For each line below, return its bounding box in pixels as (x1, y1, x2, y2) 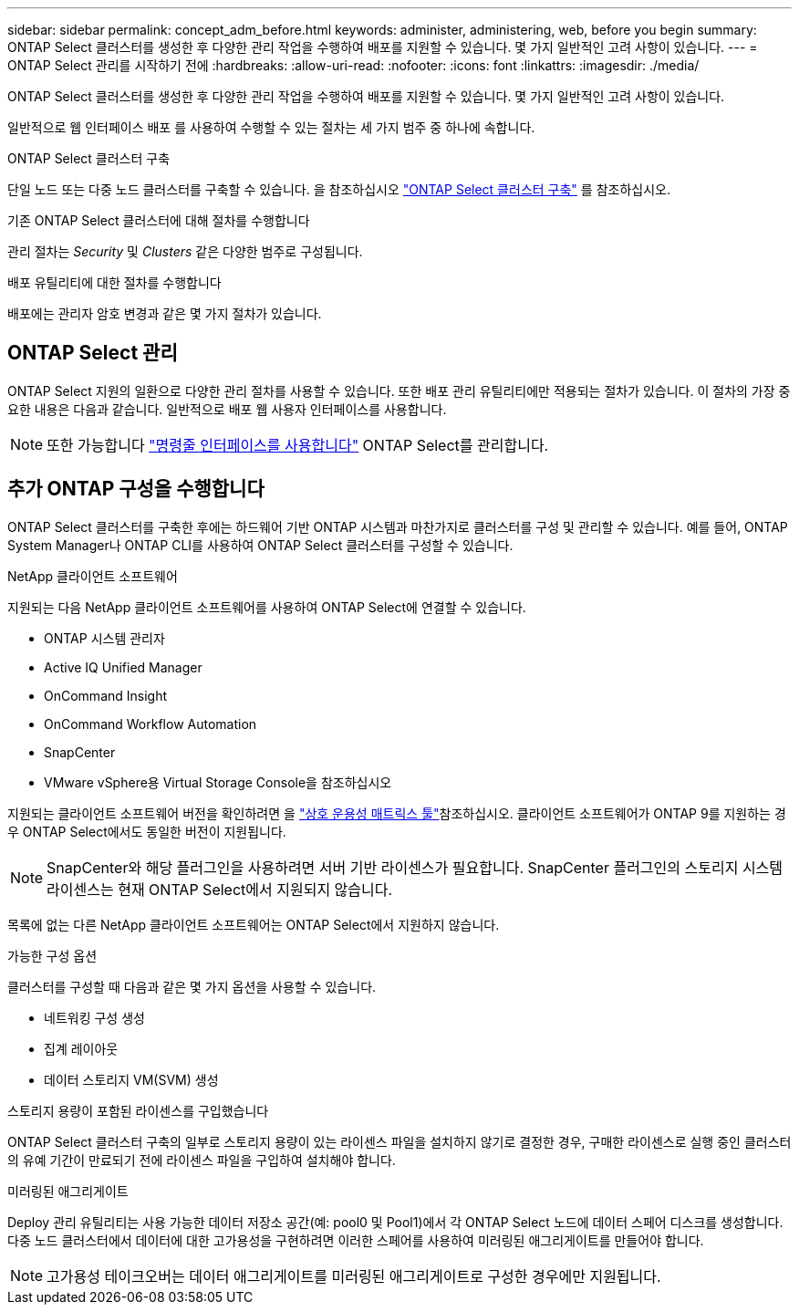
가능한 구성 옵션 (7, 947, 98, 963)
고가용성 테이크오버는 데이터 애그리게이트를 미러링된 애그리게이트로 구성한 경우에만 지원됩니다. (47, 1266, 661, 1286)
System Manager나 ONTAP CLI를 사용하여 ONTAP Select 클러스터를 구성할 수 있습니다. (7, 536, 514, 553)
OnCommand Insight (44, 687, 168, 703)
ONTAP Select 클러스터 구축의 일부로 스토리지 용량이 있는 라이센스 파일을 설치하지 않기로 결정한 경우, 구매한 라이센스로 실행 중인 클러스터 (7, 1133, 792, 1150)
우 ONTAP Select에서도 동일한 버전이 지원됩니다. (7, 823, 286, 839)
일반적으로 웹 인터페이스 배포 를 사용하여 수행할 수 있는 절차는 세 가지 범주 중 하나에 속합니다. (7, 120, 535, 135)
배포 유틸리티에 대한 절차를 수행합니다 (7, 275, 222, 290)
